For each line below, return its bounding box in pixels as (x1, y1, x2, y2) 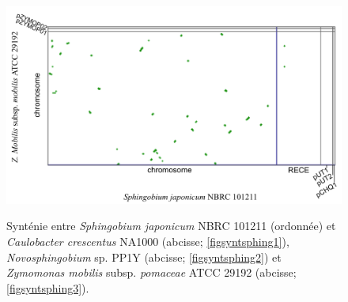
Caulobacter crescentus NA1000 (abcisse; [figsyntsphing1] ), (6, 232, 289, 249)
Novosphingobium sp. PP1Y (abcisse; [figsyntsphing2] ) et (6, 248, 282, 265)
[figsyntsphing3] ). (6, 279, 89, 296)
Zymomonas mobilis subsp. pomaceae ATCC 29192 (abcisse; (6, 264, 297, 281)
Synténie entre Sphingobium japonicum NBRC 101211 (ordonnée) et (6, 217, 336, 234)
